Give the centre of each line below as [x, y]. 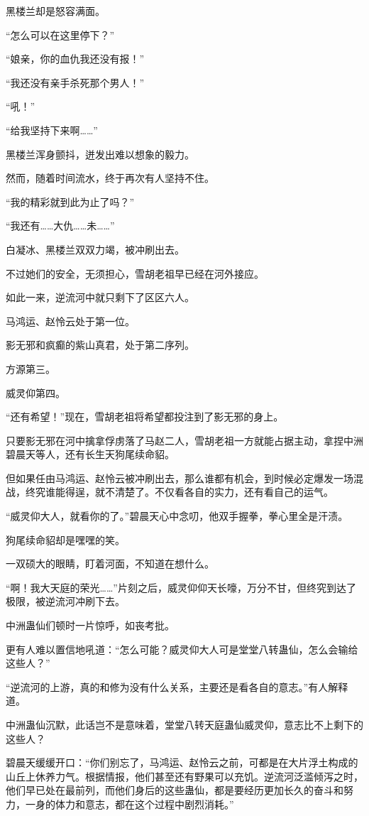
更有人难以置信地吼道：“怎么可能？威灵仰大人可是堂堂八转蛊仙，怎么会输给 [182, 649]
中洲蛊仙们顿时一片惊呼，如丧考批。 [90, 625]
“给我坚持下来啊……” [52, 130]
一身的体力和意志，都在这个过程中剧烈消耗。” [130, 804]
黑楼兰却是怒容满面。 [55, 11]
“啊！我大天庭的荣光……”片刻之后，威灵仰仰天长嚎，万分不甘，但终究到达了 [181, 587]
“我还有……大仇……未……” [60, 225]
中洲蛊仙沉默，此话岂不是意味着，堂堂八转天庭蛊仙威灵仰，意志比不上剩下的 [184, 724]
